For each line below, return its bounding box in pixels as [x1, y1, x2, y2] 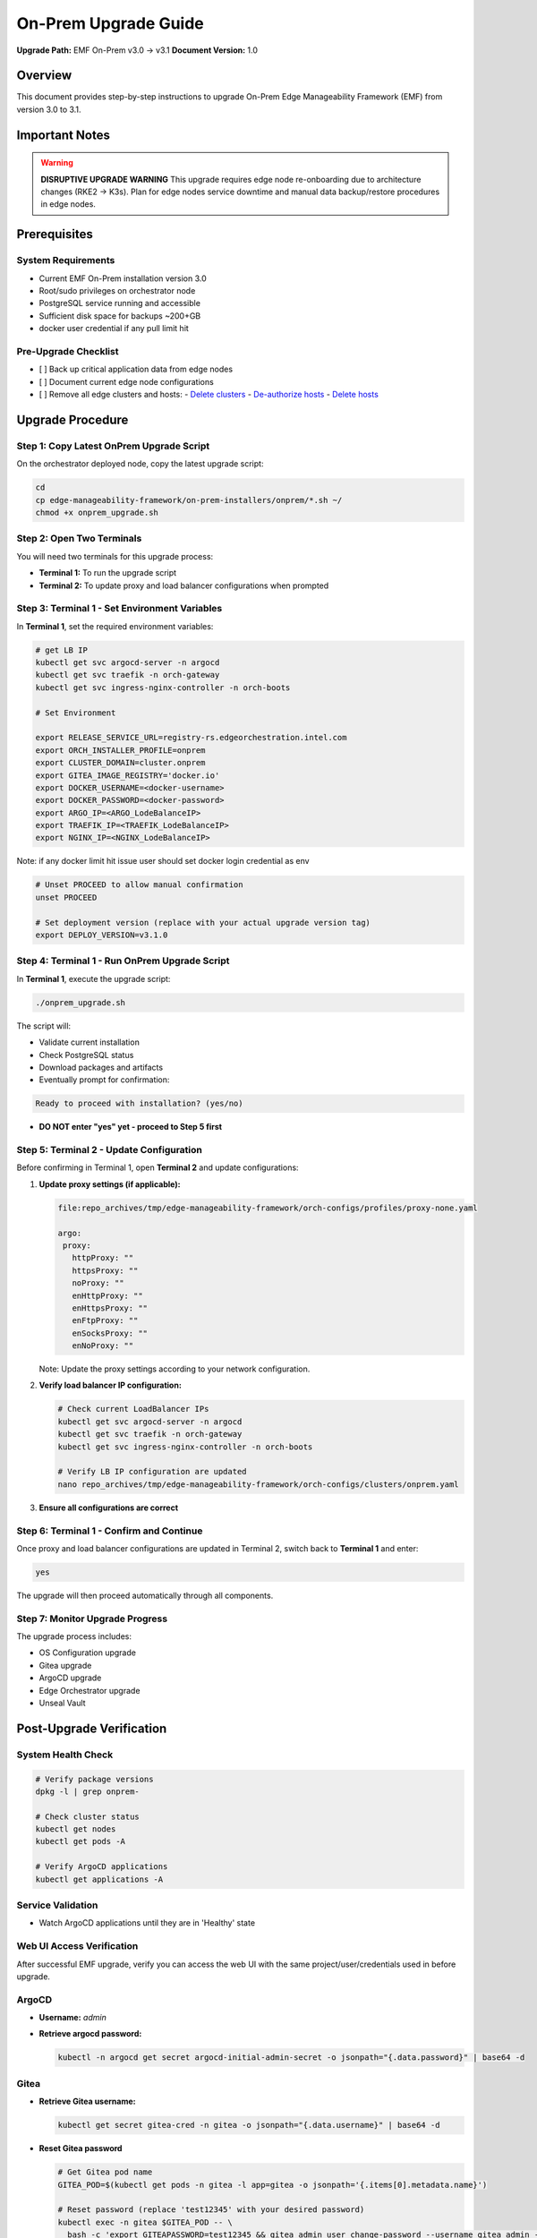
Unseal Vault [38, 1697, 86, 1708]
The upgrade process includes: [16, 1631, 132, 1642]
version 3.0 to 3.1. [16, 104, 81, 115]
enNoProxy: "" [72, 1341, 134, 1351]
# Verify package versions [35, 1773, 154, 1784]
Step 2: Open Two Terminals [16, 533, 142, 545]
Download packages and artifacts [38, 1062, 164, 1072]
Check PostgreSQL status [38, 1049, 134, 1060]
